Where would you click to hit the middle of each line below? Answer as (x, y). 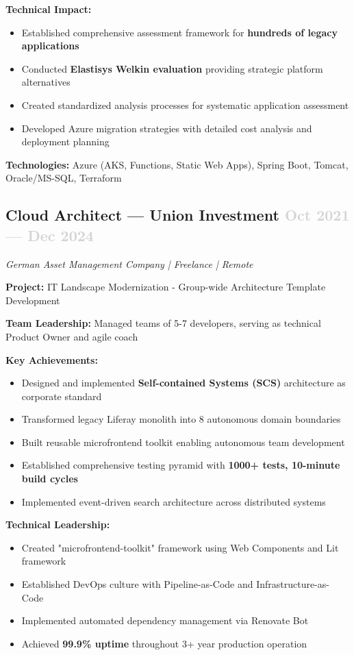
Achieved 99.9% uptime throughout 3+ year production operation (164, 643)
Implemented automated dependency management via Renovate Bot (165, 620)
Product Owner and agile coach (72, 336)
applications (50, 46)
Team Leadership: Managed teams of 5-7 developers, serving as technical (163, 323)
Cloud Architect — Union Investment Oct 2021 (178, 215)
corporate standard (62, 396)
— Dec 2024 (50, 235)
